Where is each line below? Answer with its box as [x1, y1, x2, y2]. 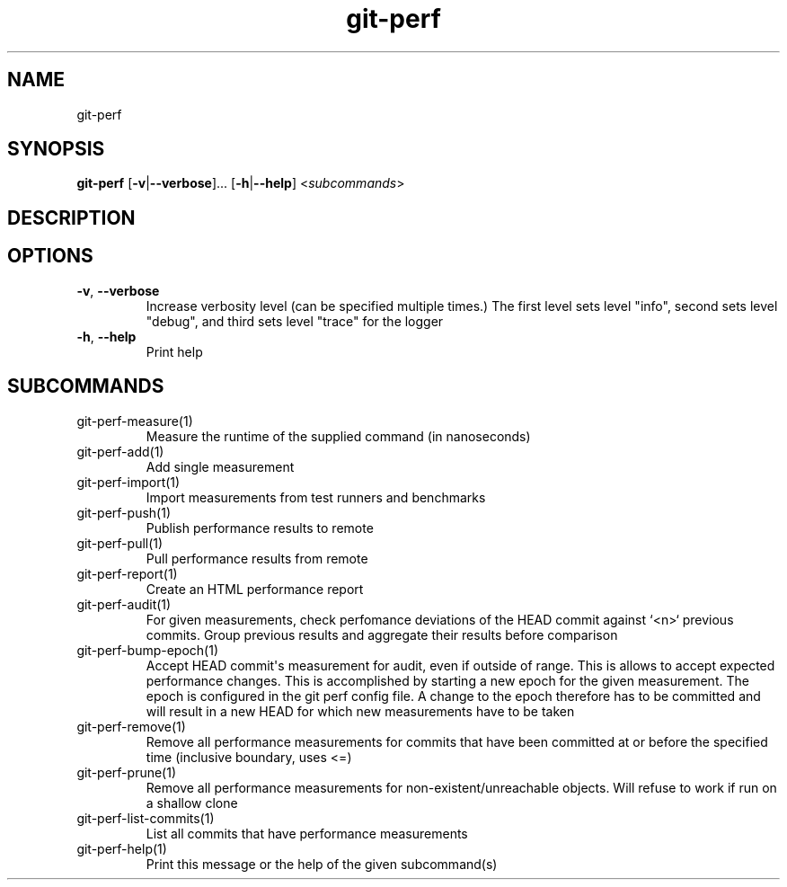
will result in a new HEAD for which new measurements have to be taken [146, 703, 575, 719]
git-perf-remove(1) [76, 718, 186, 734]
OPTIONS [7, 244, 93, 268]
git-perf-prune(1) [76, 764, 177, 780]
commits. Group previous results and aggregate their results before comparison [146, 626, 618, 643]
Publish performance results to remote [146, 519, 374, 536]
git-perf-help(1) [76, 840, 167, 856]
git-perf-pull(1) [76, 535, 164, 551]
